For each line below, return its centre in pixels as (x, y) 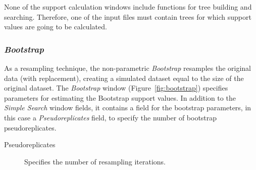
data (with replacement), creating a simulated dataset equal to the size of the (124, 78)
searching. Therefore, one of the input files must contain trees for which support (128, 16)
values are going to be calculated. (56, 27)
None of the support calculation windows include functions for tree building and (128, 7)
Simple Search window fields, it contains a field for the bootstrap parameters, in (128, 108)
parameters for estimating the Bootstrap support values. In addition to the (120, 97)
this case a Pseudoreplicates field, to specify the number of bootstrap (111, 117)
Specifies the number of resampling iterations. (95, 161)
